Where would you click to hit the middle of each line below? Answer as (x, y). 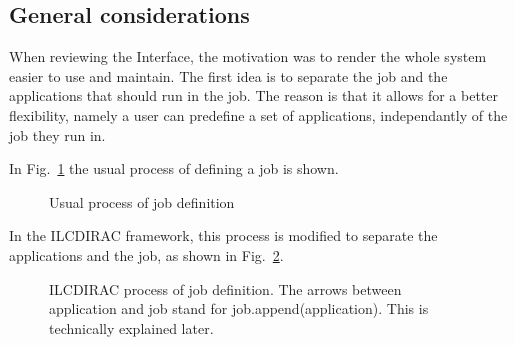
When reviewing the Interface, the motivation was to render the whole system (248, 56)
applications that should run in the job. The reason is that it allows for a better (254, 95)
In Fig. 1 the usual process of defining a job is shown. (174, 168)
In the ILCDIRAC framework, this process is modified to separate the (223, 235)
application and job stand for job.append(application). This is (239, 308)
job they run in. (57, 134)
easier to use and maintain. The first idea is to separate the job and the (228, 75)
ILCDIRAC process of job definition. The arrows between (225, 288)
